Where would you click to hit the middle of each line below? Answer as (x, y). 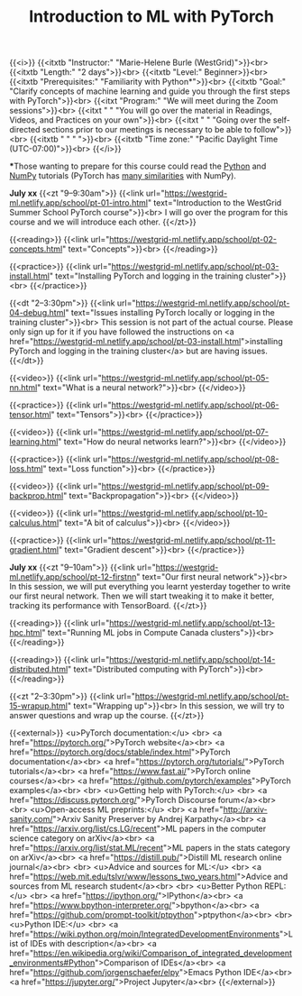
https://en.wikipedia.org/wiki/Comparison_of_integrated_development (163, 954)
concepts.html (36, 249)
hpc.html (26, 633)
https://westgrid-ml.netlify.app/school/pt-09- (185, 486)
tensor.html (30, 415)
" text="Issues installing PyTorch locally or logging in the (170, 313)
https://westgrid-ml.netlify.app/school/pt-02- (193, 240)
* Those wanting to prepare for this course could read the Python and (138, 166)
